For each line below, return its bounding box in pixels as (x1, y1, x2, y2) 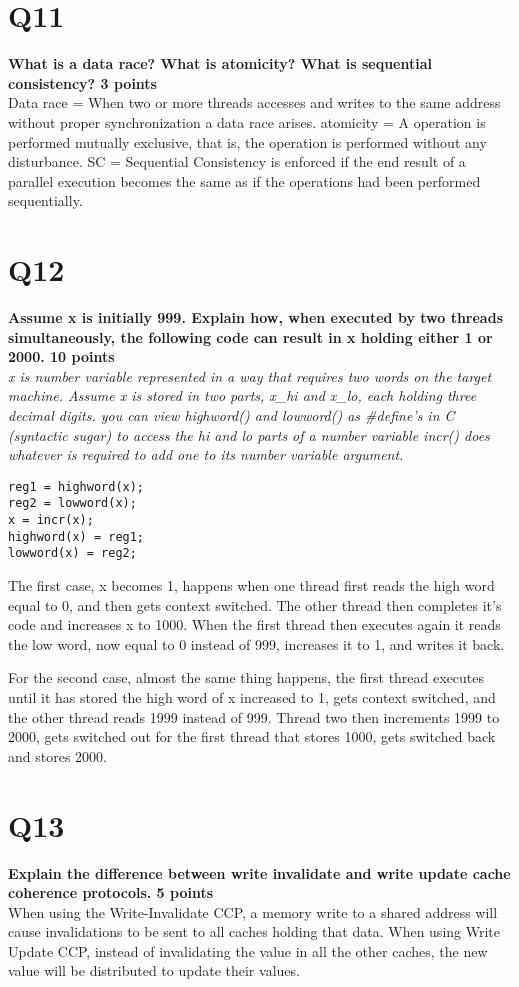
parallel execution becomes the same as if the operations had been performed (8, 170, 481, 191)
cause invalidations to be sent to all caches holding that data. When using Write (8, 921, 500, 942)
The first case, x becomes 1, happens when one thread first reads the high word (8, 575, 495, 596)
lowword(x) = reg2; (8, 546, 137, 561)
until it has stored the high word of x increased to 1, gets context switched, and (8, 687, 496, 707)
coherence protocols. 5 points (8, 882, 214, 903)
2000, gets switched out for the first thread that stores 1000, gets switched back (8, 726, 496, 747)
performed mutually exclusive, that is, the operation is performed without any (8, 131, 487, 152)
